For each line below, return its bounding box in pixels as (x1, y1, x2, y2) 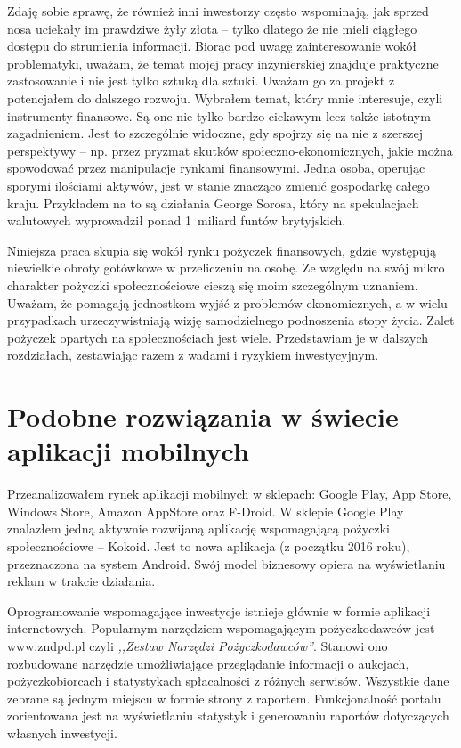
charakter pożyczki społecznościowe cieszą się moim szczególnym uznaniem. (7, 275, 418, 294)
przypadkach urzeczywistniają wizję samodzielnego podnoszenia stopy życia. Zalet (7, 311, 455, 329)
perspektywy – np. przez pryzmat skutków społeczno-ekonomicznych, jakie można (7, 141, 453, 159)
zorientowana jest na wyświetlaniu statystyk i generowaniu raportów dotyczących (7, 706, 449, 725)
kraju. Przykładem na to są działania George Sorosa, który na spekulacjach (7, 193, 419, 212)
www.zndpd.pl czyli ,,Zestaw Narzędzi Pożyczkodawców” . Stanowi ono (7, 636, 388, 654)
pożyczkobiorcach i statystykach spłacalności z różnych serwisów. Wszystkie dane (7, 671, 449, 690)
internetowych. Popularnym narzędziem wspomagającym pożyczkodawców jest (7, 619, 435, 638)
